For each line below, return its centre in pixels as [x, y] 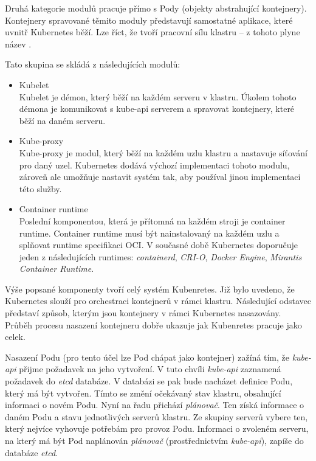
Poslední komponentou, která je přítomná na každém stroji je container [152, 220]
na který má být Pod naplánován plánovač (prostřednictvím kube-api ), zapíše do [154, 440]
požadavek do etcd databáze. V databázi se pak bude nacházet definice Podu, [149, 381]
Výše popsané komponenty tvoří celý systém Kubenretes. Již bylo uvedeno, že [150, 289]
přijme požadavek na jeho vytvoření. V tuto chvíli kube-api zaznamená [150, 369]
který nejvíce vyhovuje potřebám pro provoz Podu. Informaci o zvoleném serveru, [157, 428]
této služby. [40, 188]
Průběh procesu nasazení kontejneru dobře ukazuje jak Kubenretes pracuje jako [153, 324]
